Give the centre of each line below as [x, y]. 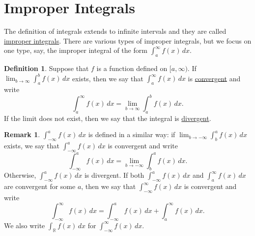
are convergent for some [40, 186]
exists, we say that [32, 146]
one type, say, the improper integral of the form [76, 50]
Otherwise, [20, 175]
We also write [25, 225]
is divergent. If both [114, 175]
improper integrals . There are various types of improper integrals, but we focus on [128, 40]
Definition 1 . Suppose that [46, 68]
